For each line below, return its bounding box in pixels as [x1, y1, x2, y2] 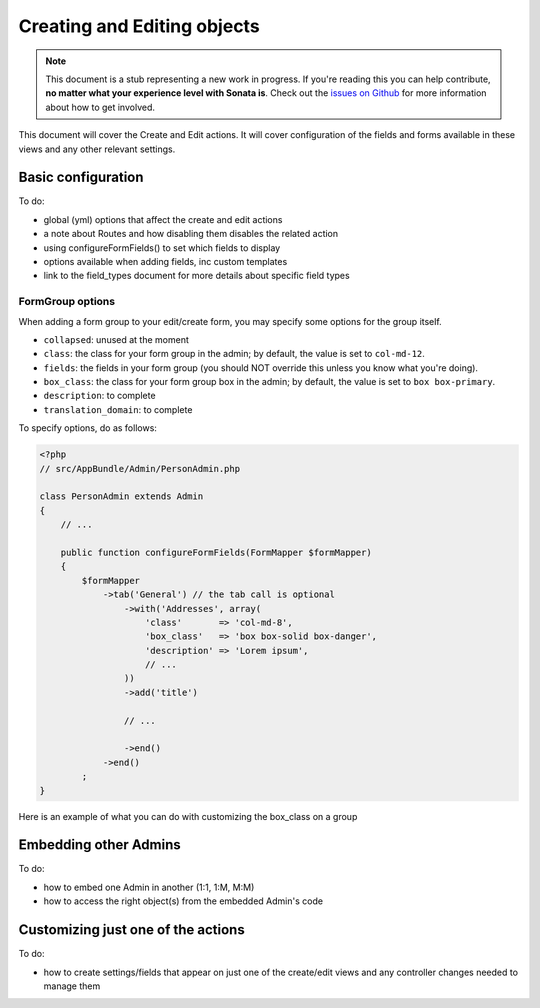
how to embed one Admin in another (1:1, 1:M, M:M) [43, 881, 255, 893]
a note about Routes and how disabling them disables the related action [43, 228, 339, 240]
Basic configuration [18, 169, 144, 186]
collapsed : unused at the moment [43, 333, 189, 345]
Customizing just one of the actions [18, 921, 245, 939]
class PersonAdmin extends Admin [39, 491, 204, 502]
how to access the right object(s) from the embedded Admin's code [43, 895, 324, 907]
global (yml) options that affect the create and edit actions [43, 213, 283, 225]
